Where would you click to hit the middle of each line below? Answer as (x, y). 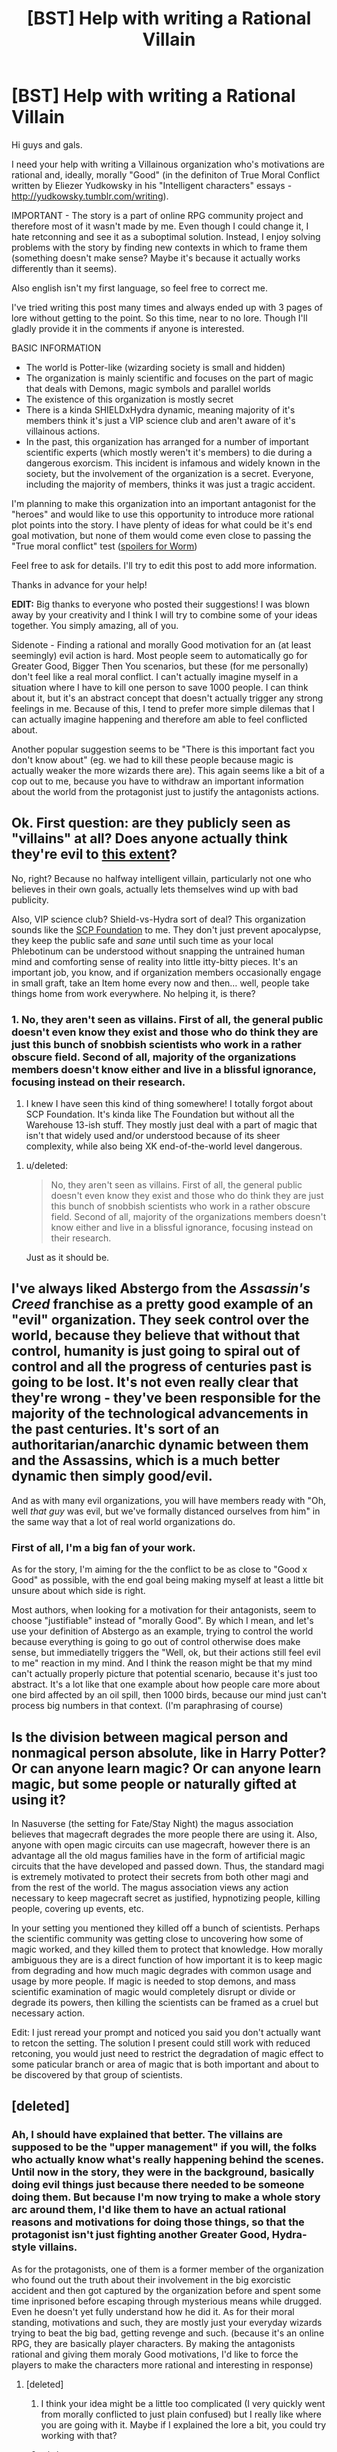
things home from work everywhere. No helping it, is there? (133, 993)
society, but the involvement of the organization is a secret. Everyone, (169, 473)
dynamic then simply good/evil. (112, 1476)
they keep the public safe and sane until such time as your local (142, 940)
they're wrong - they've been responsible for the (166, 1398)
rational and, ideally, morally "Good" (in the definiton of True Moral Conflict (166, 174)
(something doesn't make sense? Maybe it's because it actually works (156, 258)
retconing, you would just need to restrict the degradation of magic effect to (167, 2053)
